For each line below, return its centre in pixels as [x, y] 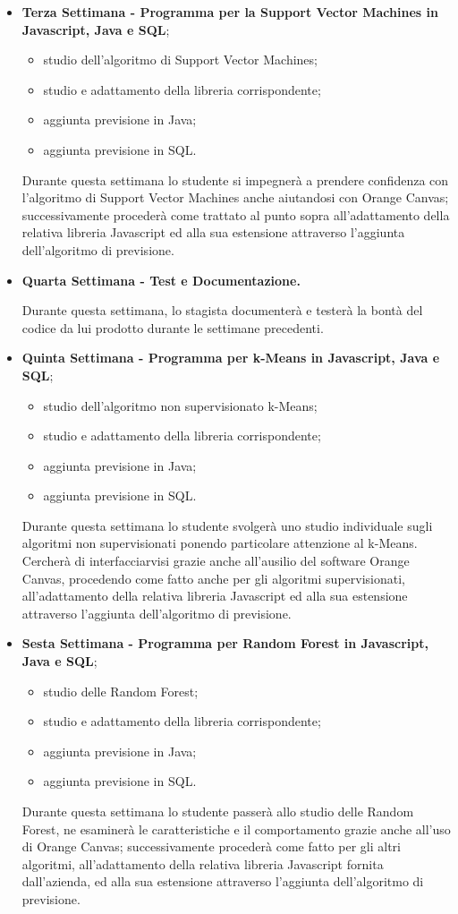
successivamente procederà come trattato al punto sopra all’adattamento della [236, 214]
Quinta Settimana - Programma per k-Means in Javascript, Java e [231, 358]
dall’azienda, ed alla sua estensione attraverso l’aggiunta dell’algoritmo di [223, 881]
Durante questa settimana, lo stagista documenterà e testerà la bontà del [222, 310]
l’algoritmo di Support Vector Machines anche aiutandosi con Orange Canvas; [235, 197]
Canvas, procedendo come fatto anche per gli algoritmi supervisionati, [213, 578]
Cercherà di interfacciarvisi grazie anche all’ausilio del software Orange [216, 561]
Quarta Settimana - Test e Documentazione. [161, 280]
